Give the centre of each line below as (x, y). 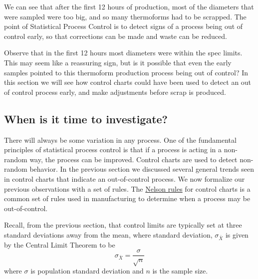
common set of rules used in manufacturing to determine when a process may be (127, 198)
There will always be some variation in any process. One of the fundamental (120, 139)
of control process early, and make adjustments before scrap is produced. (115, 92)
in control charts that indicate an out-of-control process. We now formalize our (125, 178)
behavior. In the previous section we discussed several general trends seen (142, 169)
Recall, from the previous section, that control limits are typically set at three (123, 225)
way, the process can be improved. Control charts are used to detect (133, 159)
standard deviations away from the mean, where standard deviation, (108, 234)
